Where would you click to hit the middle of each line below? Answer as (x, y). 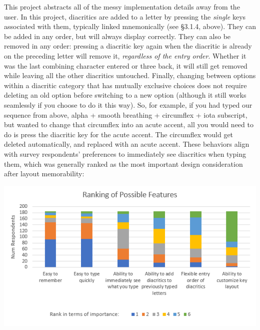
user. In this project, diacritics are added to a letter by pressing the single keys (125, 16)
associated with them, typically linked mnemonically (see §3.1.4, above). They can (130, 26)
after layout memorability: (44, 174)
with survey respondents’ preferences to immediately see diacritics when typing (125, 153)
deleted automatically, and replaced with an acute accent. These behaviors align (127, 144)
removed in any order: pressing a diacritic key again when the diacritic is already (128, 46)
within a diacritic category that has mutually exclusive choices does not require (125, 85)
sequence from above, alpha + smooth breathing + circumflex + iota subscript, (126, 114)
